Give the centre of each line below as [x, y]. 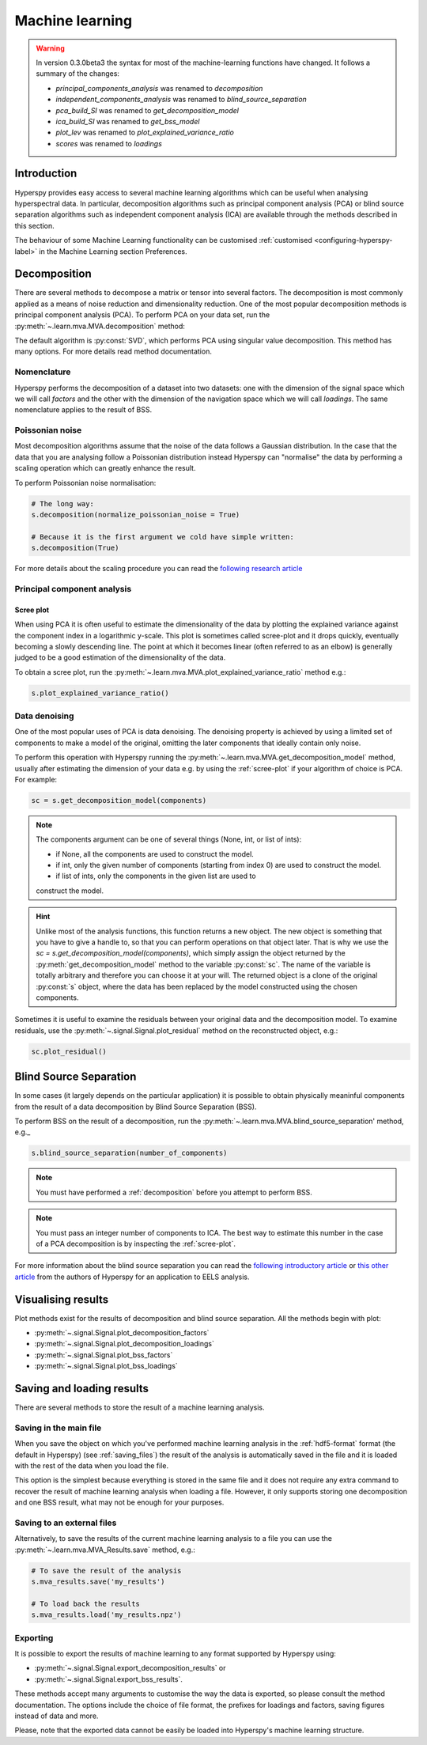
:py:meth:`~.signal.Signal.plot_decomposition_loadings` [125, 1344]
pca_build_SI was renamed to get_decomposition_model [147, 110]
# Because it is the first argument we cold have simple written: [162, 537]
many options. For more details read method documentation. [113, 351]
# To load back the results [85, 1603]
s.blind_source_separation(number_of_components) [129, 1153]
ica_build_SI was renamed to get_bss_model [128, 121]
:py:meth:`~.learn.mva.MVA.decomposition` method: [100, 326]
